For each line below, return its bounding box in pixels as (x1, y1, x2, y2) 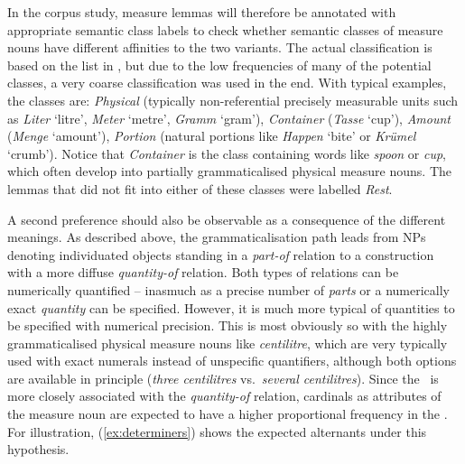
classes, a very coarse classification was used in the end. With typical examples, (7, 73, 447, 92)
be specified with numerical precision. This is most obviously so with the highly (7, 316, 448, 335)
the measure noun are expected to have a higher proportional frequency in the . (7, 404, 448, 423)
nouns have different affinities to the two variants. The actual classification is (7, 38, 432, 57)
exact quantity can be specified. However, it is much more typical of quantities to (7, 298, 455, 317)
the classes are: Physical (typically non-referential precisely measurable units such (7, 90, 459, 109)
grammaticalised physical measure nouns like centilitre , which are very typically (7, 333, 448, 352)
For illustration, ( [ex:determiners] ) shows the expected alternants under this (7, 422, 427, 441)
